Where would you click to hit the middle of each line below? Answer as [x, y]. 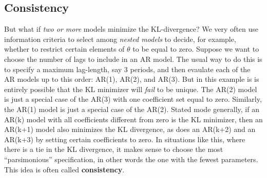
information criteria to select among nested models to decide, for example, [120, 39]
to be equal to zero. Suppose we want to [196, 49]
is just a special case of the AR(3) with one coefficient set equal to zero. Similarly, [133, 99]
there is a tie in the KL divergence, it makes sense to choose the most [114, 149]
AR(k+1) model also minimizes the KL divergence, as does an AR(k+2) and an [130, 129]
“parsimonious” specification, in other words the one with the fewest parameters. [131, 159]
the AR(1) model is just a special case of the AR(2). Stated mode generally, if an [132, 109]
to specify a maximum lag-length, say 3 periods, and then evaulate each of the [127, 69]
